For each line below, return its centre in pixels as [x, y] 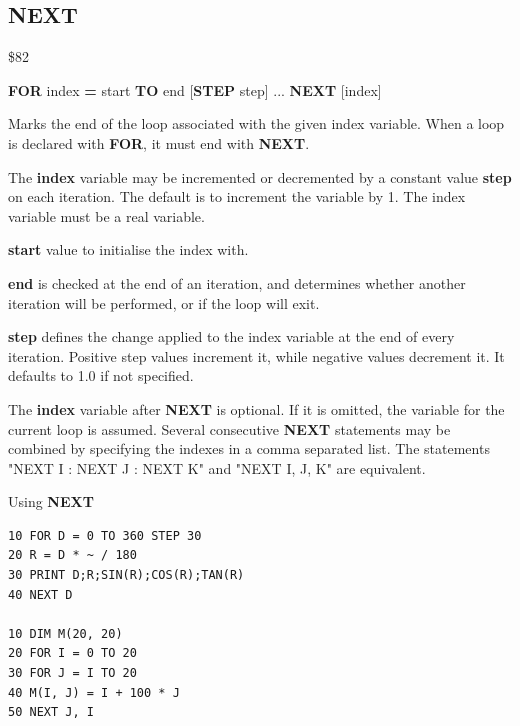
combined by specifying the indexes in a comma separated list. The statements [249, 448]
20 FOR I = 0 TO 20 [72, 653]
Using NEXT [51, 501]
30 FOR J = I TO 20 [72, 673]
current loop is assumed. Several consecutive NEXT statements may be [229, 428]
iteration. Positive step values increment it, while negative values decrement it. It [256, 355]
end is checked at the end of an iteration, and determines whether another [237, 282]
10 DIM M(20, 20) [65, 633]
